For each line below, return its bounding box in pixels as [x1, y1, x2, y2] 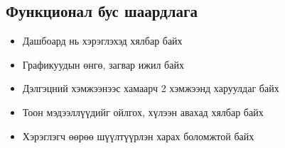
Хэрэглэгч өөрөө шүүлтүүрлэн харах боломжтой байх [22, 128, 254, 143]
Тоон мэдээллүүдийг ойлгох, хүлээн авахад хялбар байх [22, 104, 264, 119]
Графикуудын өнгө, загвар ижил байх [22, 57, 184, 72]
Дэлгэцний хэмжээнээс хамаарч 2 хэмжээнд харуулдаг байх [22, 81, 279, 96]
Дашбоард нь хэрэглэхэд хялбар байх [22, 33, 183, 48]
